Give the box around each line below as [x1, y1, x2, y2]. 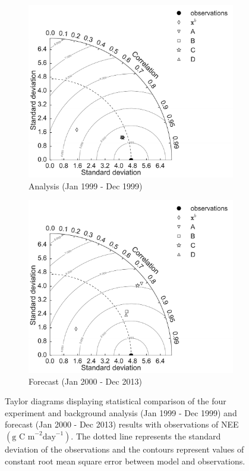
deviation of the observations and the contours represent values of [5, 442, 244, 455]
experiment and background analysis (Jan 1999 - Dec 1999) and [5, 406, 237, 419]
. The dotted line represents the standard [71, 429, 221, 442]
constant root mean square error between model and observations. [5, 454, 245, 467]
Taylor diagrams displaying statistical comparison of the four [5, 395, 226, 407]
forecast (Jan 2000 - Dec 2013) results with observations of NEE [5, 418, 239, 431]
